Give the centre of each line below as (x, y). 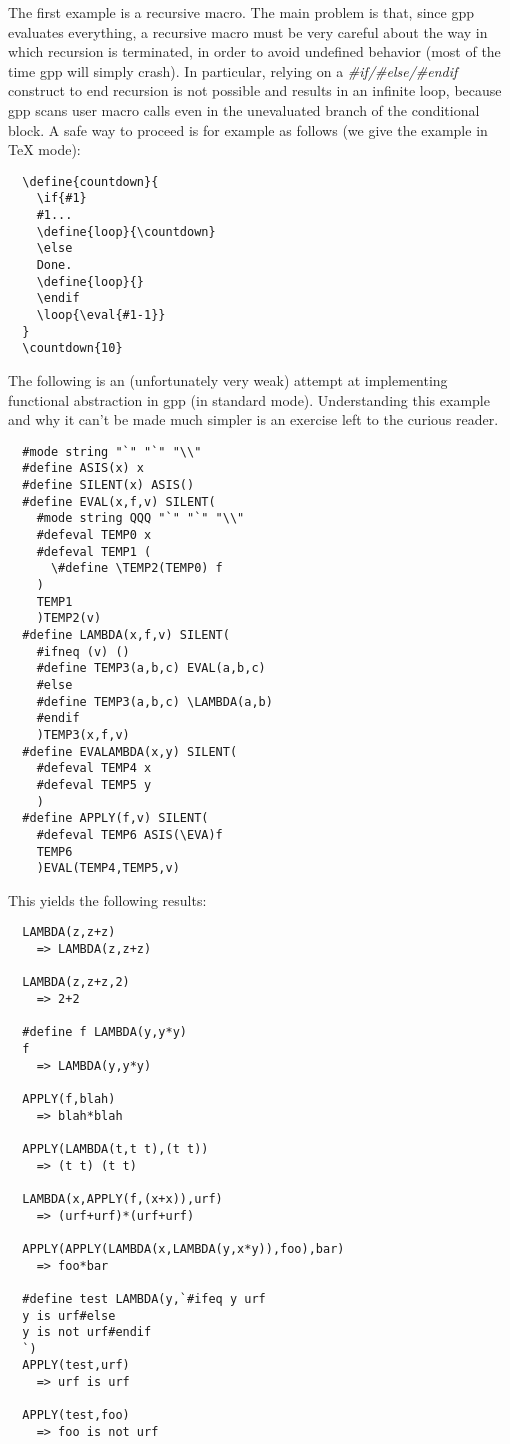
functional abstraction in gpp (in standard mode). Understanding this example (249, 399)
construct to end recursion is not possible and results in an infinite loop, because (255, 90)
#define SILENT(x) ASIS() (108, 485)
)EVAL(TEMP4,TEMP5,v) (108, 868)
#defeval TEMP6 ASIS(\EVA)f (129, 834)
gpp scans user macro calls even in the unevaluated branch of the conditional (244, 109)
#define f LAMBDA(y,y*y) (104, 1032)
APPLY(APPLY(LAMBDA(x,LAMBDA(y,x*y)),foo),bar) (183, 1248)
